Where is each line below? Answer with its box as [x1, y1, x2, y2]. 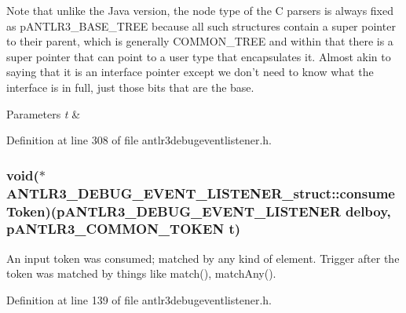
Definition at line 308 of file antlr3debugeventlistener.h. [6, 132, 272, 148]
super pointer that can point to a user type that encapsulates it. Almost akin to [6, 48, 391, 64]
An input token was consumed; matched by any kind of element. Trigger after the [6, 249, 400, 266]
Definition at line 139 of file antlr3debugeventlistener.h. [6, 291, 272, 308]
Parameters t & [6, 105, 81, 122]
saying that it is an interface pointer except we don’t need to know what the [6, 64, 374, 80]
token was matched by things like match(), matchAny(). [6, 265, 276, 282]
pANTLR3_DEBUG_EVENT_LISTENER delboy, [57, 201, 391, 220]
